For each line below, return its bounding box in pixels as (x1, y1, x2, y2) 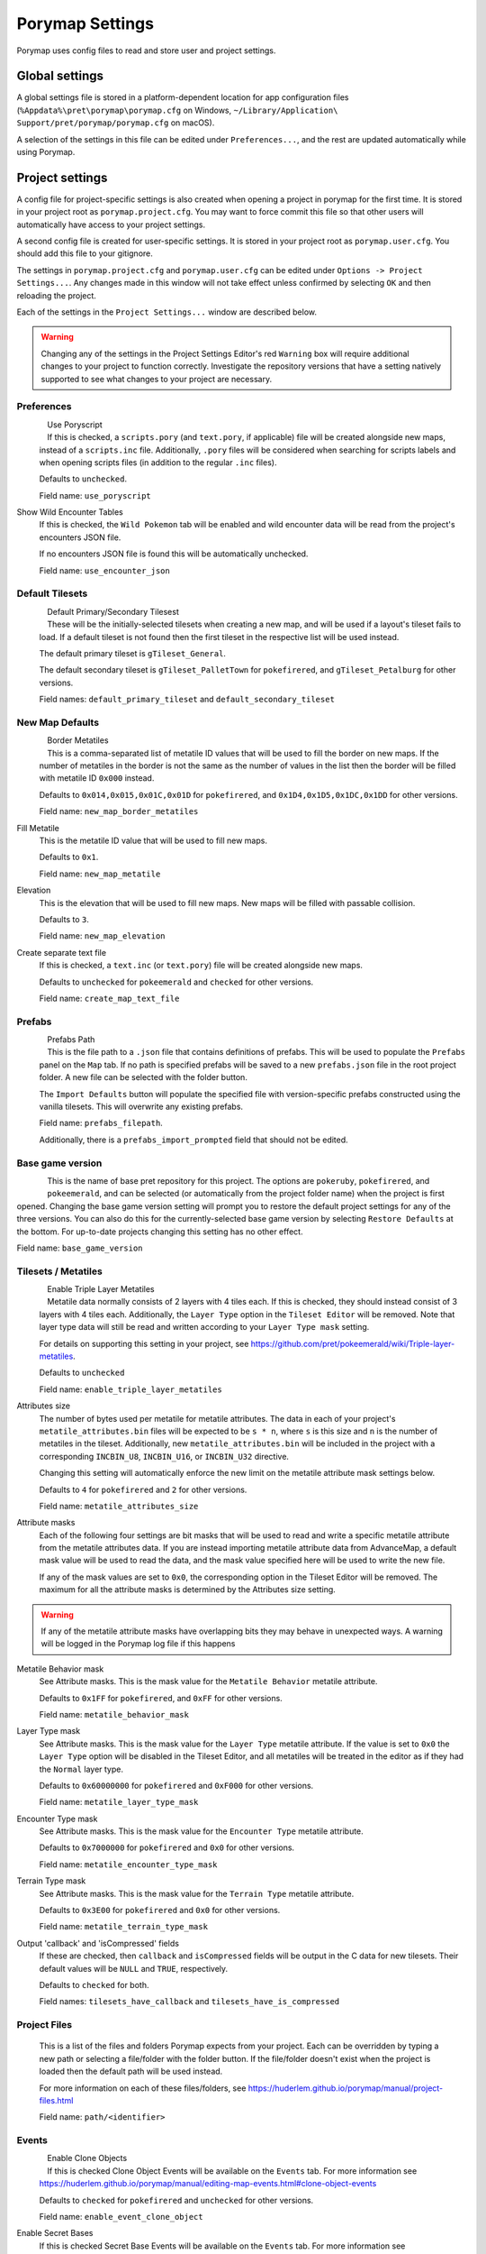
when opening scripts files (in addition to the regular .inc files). (39, 456, 277, 468)
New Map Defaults (16, 716, 99, 728)
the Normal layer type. (39, 1764, 123, 1774)
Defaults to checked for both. (39, 1980, 149, 1990)
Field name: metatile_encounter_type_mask (39, 1858, 218, 1870)
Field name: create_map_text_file (39, 993, 180, 1003)
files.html (39, 2094, 74, 2105)
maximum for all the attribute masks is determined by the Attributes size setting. (39, 1584, 337, 1595)
